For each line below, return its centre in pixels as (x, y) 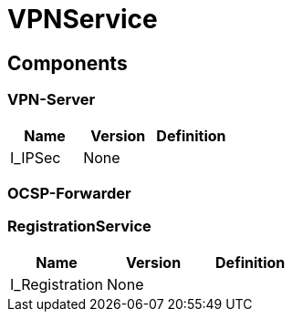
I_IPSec (36, 157)
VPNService (83, 19)
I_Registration (57, 284)
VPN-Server (52, 100)
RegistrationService (79, 226)
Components (68, 63)
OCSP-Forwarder (69, 193)
